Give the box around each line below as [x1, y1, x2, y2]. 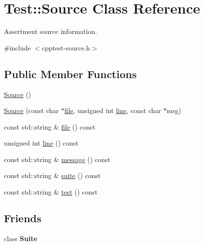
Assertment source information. [4, 26, 97, 36]
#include [4, 42, 31, 52]
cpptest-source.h [42, 42, 90, 52]
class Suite [4, 233, 37, 243]
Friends [4, 211, 42, 226]
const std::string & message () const [4, 154, 110, 164]
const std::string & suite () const [4, 170, 101, 180]
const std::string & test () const [4, 187, 98, 197]
